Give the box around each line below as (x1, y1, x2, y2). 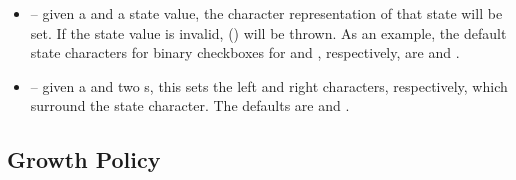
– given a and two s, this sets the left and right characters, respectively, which (30, 75, 508, 96)
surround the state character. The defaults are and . (30, 95, 350, 116)
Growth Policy (7, 144, 161, 175)
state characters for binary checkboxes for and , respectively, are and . (30, 42, 460, 63)
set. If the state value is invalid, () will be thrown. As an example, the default (30, 22, 507, 43)
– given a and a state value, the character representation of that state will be (30, 3, 503, 23)
